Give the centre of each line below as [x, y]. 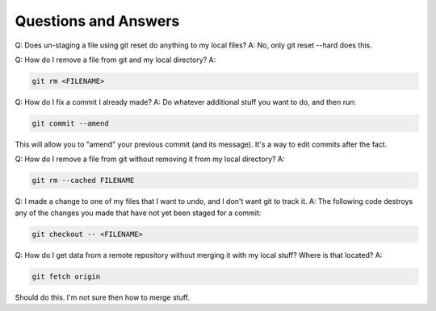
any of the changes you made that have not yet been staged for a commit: [138, 213]
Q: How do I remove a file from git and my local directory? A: [115, 60]
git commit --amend [70, 123]
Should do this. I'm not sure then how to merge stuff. [102, 297]
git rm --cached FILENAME [83, 180]
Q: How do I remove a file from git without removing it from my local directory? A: [150, 159]
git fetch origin [66, 276]
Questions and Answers [97, 21]
